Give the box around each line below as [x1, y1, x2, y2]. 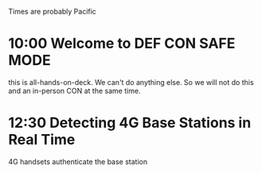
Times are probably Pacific [8, 7, 97, 16]
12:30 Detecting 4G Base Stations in [8, 114, 252, 132]
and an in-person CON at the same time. [8, 86, 141, 95]
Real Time [8, 131, 76, 149]
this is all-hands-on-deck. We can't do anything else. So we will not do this [8, 77, 254, 86]
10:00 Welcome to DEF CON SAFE [8, 35, 236, 52]
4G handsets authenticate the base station [8, 156, 148, 166]
